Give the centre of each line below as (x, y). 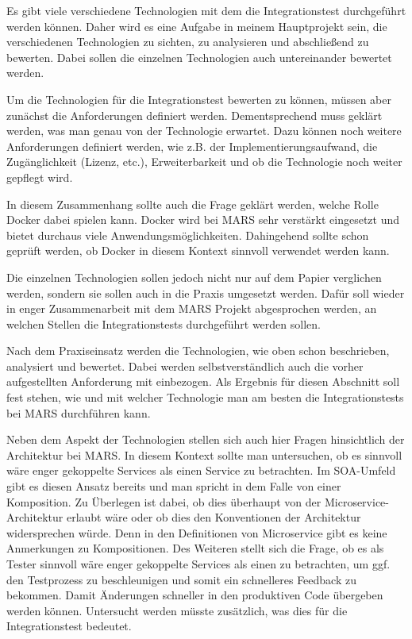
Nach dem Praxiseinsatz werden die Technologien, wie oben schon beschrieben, (198, 350)
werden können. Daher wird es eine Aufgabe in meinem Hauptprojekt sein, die (197, 26)
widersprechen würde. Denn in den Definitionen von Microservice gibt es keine (197, 532)
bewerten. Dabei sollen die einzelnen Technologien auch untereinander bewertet (199, 57)
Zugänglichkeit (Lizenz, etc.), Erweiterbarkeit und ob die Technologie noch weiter (204, 162)
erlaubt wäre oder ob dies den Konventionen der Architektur (214, 517)
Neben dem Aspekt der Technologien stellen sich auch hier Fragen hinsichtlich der (206, 439)
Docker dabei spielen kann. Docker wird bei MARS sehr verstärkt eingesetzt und (203, 219)
